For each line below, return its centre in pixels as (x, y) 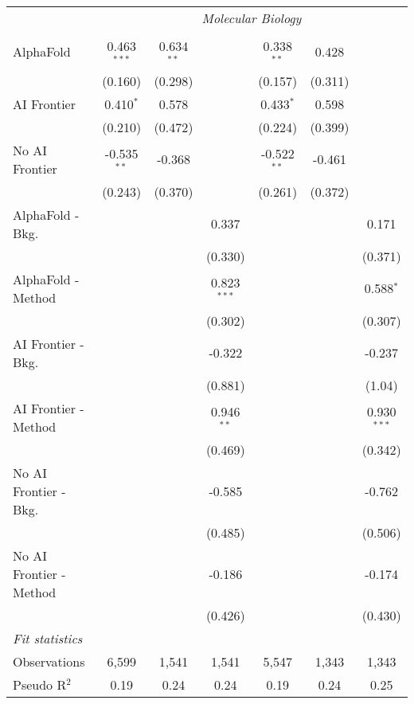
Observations (49, 661)
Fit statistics (48, 638)
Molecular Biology (252, 18)
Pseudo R (40, 684)
